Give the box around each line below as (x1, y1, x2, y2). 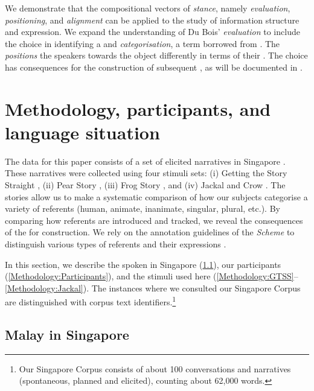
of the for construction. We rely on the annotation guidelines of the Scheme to (5, 226, 295, 238)
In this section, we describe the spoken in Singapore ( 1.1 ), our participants (5, 258, 281, 270)
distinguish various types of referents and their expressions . (5, 238, 226, 250)
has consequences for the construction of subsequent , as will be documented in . (5, 60, 303, 73)
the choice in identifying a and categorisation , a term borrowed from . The (5, 37, 280, 49)
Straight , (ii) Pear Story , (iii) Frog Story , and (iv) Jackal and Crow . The (5, 179, 286, 191)
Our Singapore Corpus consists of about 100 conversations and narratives (19, 362, 291, 375)
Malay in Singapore (5, 325, 129, 344)
